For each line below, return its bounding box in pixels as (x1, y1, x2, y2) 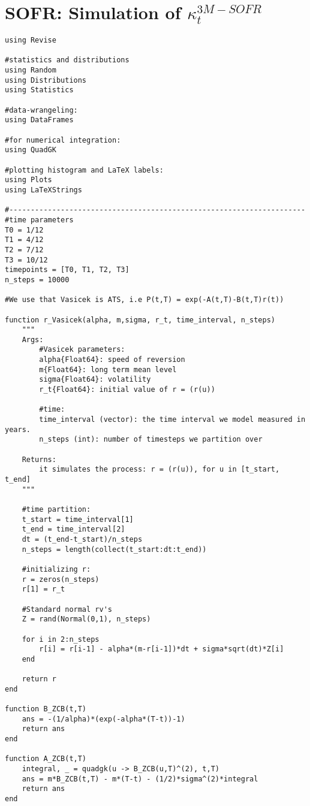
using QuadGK (5, 146, 56, 155)
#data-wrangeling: (5, 105, 78, 114)
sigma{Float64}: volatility (39, 375, 151, 384)
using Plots (5, 176, 52, 185)
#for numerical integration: (5, 135, 121, 144)
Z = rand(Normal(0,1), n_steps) (22, 615, 151, 624)
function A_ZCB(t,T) (5, 754, 87, 763)
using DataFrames (5, 116, 74, 125)
